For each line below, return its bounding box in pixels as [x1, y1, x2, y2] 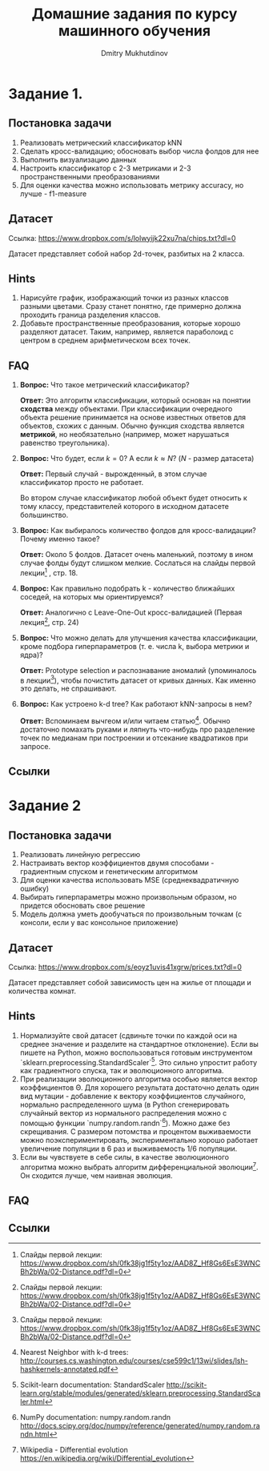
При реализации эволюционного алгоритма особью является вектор [19, 1074, 258, 1084]
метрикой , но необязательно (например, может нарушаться [19, 430, 230, 439]
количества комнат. [8, 986, 76, 996]
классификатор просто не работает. [19, 478, 144, 487]
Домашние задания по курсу [31, 5, 238, 23]
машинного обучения [58, 22, 211, 40]
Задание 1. [8, 85, 83, 102]
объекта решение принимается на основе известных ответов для [19, 413, 247, 423]
